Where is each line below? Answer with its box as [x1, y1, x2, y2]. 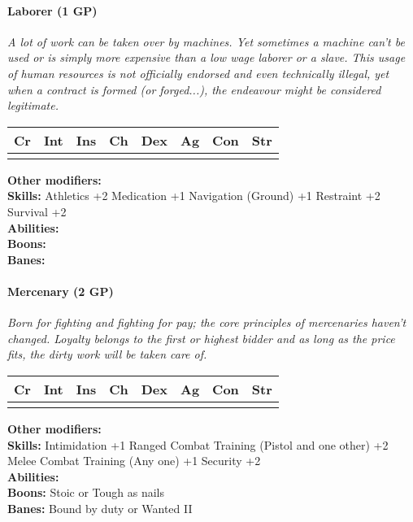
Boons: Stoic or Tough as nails [7, 484, 165, 501]
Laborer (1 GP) [7, 2, 98, 19]
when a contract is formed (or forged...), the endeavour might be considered [7, 80, 381, 98]
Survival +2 [7, 202, 67, 220]
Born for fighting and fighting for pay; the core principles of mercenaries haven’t [7, 314, 406, 331]
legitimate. [7, 97, 59, 114]
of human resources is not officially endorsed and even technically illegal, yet [7, 64, 389, 81]
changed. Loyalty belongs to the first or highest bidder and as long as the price [7, 329, 395, 346]
